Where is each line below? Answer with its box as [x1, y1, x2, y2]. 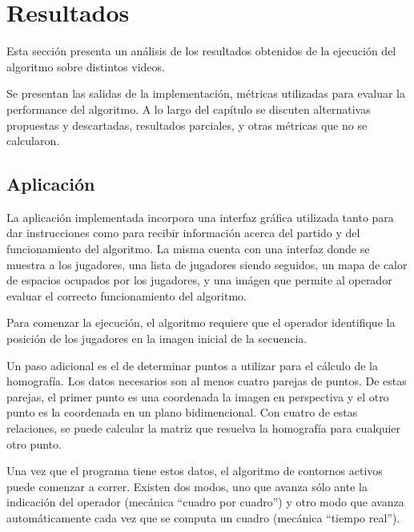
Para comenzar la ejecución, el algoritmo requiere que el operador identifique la [6, 314, 396, 331]
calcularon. [6, 132, 60, 149]
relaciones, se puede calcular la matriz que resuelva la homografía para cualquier [6, 420, 401, 437]
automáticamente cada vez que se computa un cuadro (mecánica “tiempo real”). [6, 509, 400, 526]
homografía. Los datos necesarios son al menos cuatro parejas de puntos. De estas [6, 373, 407, 389]
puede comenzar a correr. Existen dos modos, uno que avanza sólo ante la [6, 478, 368, 494]
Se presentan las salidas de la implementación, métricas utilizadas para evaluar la [6, 85, 405, 102]
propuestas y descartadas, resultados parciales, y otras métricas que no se [6, 116, 368, 133]
